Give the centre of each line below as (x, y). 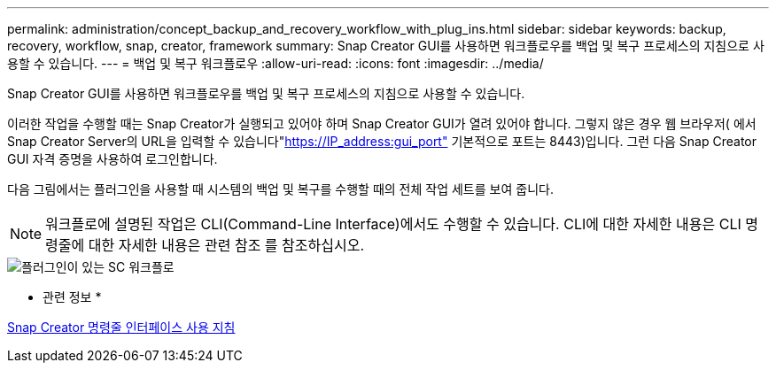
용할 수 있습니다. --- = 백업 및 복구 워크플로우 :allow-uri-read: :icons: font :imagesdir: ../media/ (275, 63)
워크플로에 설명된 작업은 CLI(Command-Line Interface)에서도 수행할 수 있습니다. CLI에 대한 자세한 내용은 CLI (393, 224)
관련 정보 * (72, 297)
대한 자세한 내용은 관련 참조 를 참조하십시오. (226, 245)
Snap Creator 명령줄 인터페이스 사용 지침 (121, 327)
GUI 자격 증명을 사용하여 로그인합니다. (113, 159)
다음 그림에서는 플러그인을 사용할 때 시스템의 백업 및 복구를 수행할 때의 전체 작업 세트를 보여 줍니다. (280, 189)
